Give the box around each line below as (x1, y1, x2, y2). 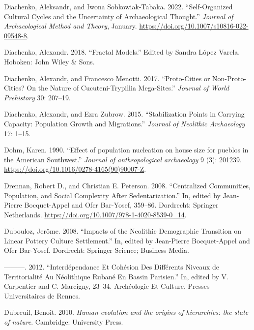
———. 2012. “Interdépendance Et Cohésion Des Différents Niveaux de (4, 262, 219, 272)
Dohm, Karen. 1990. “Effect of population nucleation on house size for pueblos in (4, 145, 249, 155)
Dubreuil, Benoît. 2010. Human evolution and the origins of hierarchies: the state (4, 307, 249, 317)
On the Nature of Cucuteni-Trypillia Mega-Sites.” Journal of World (27, 83, 229, 93)
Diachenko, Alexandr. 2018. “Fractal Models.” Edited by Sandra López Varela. (4, 47, 240, 57)
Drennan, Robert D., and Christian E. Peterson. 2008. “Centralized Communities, (4, 180, 251, 190)
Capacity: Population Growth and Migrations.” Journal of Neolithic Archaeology (4, 118, 245, 128)
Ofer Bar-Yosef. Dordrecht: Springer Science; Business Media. (4, 245, 189, 255)
